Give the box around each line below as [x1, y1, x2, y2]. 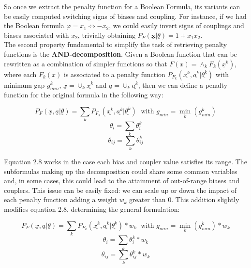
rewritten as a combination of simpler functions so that [4, 58, 167, 68]
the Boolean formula [4, 20, 64, 31]
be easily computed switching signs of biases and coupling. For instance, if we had [4, 11, 247, 21]
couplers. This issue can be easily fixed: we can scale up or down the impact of [4, 185, 237, 195]
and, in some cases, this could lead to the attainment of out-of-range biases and [4, 175, 239, 186]
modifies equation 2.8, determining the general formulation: [4, 204, 180, 214]
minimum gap [4, 79, 45, 90]
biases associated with [4, 30, 69, 40]
